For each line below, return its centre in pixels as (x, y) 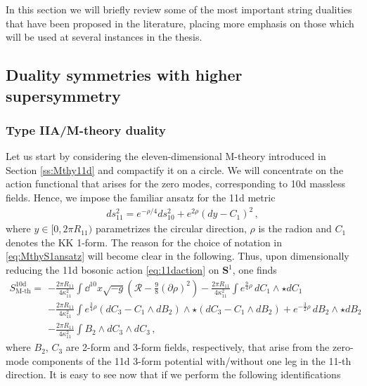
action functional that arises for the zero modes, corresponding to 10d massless (176, 184)
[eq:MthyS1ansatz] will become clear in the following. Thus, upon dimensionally (178, 256)
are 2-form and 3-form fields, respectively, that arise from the (198, 347)
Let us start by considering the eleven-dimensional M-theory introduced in (166, 156)
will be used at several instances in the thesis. (104, 37)
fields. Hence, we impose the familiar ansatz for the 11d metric (141, 197)
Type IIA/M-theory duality (86, 129)
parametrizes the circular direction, (171, 228)
